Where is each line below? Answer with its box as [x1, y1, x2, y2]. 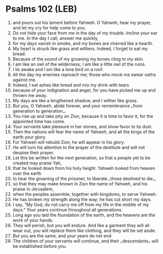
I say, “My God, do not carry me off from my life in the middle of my [12, 202, 149, 208]
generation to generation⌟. [12, 108, 67, 114]
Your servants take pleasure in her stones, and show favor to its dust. [12, 123, 153, 129]
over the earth [12, 170, 42, 176]
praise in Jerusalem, [12, 186, 54, 192]
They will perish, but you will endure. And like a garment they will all [12, 222, 150, 228]
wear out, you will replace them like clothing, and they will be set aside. [12, 228, 156, 233]
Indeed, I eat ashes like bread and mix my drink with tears [12, 82, 129, 88]
